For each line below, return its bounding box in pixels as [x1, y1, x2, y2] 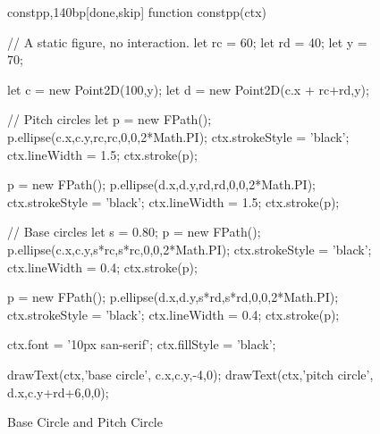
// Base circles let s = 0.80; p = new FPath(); [7, 222, 261, 241]
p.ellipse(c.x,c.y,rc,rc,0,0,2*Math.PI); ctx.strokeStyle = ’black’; [7, 127, 350, 146]
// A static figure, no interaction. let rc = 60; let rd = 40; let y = [7, 32, 367, 51]
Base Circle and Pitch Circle [7, 413, 163, 431]
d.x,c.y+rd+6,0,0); [7, 382, 109, 401]
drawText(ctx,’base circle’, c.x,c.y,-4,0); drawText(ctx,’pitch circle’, [7, 364, 374, 383]
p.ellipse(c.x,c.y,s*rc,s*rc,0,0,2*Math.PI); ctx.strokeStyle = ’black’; [7, 239, 372, 258]
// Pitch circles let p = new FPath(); [7, 110, 212, 129]
